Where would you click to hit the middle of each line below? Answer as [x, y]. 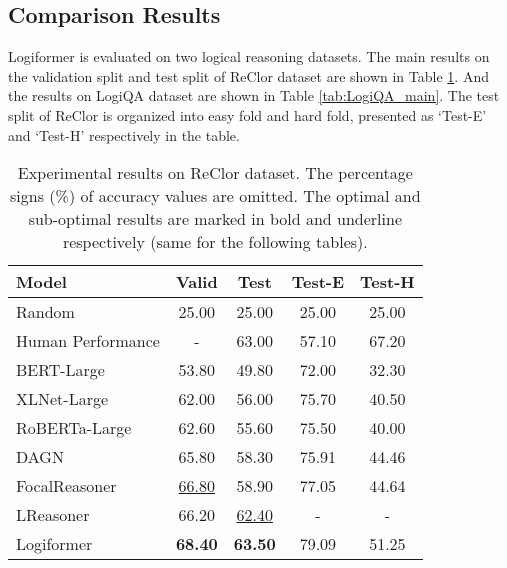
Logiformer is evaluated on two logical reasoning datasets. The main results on [249, 56]
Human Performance [88, 341]
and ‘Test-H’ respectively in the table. [124, 134]
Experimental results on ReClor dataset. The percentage [215, 173]
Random [45, 312]
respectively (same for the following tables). [215, 242]
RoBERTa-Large [74, 428]
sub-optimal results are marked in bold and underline [215, 219]
